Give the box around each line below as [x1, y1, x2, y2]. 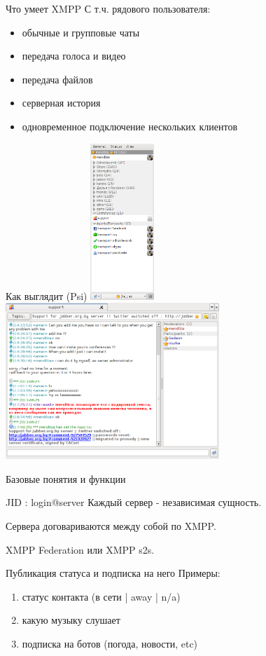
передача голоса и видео [22, 48, 126, 63]
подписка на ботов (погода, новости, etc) [22, 636, 198, 650]
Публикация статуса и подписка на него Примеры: [6, 566, 220, 580]
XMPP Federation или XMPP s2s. [6, 542, 155, 556]
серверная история [22, 95, 101, 110]
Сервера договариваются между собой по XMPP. [6, 518, 216, 533]
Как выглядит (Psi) [6, 288, 87, 303]
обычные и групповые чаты [22, 25, 140, 39]
